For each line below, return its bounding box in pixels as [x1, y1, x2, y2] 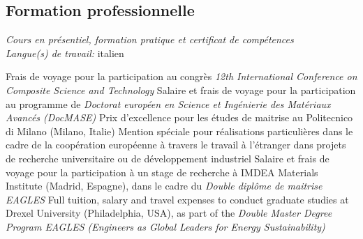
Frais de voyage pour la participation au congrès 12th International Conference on [6, 69, 357, 84]
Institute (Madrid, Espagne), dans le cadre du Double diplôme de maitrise [6, 178, 323, 193]
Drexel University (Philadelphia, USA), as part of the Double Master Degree [6, 206, 332, 220]
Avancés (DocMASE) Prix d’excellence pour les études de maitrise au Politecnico [6, 110, 353, 125]
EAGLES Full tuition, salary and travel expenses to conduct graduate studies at [6, 192, 349, 206]
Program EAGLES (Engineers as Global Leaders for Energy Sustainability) [6, 219, 325, 233]
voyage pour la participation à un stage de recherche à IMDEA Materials [6, 164, 318, 179]
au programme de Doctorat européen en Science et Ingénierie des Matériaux [6, 96, 331, 111]
